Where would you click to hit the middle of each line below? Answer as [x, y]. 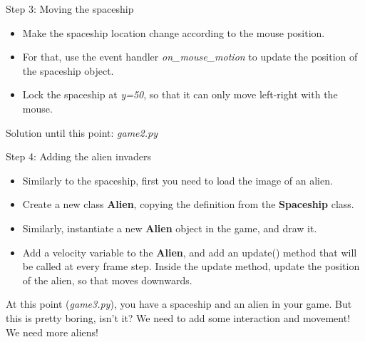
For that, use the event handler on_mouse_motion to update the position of [190, 57]
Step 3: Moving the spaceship [70, 9]
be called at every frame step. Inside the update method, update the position [191, 266]
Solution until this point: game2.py [82, 132]
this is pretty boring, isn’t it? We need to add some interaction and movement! [178, 317]
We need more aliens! [52, 332]
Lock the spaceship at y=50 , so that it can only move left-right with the [180, 94]
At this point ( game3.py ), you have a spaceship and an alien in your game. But [179, 304]
